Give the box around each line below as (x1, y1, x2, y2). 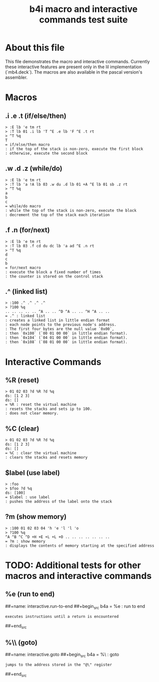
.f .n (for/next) (5, 226, 50, 234)
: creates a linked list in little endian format (5, 318, 110, 323)
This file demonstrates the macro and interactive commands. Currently (5, 58, 150, 64)
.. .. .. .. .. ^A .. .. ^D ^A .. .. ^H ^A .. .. (5, 309, 110, 314)
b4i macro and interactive (29, 3, 138, 15)
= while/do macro (5, 203, 41, 208)
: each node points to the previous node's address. (5, 322, 117, 327)
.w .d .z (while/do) (5, 164, 63, 173)
